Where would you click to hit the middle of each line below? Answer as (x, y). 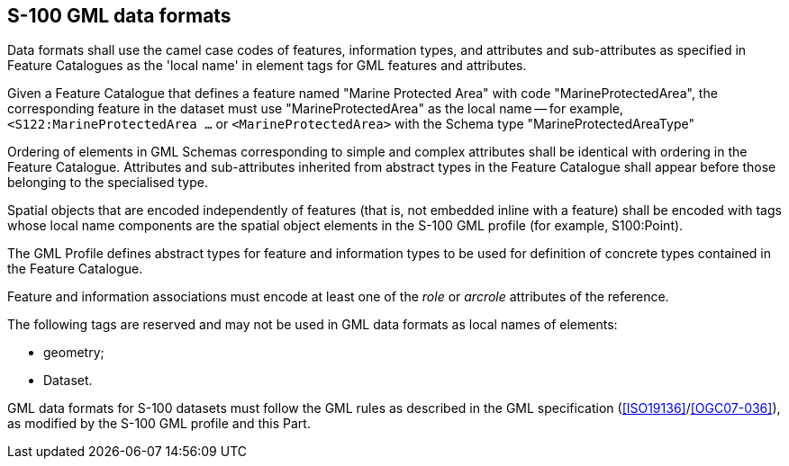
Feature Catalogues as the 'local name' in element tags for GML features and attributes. (267, 66)
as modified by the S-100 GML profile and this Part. (159, 424)
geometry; (74, 353)
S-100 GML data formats (119, 16)
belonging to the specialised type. (108, 183)
